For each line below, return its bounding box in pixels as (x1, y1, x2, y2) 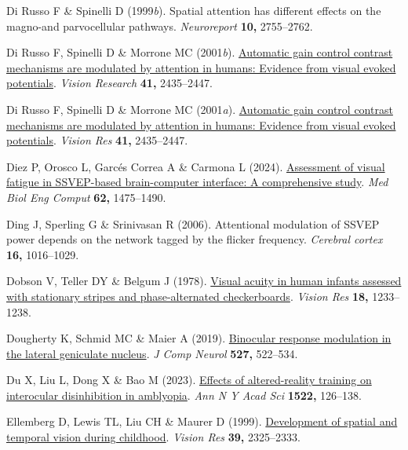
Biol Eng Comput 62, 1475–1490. (6, 188, 166, 205)
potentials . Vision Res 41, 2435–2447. (6, 132, 188, 148)
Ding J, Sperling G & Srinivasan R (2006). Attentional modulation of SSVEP (6, 215, 380, 232)
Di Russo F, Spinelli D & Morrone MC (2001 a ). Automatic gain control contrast (6, 101, 393, 117)
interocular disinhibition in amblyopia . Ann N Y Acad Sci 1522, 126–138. (6, 386, 362, 403)
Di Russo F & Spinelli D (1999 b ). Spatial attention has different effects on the (6, 2, 381, 18)
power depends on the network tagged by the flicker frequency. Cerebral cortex (6, 231, 383, 247)
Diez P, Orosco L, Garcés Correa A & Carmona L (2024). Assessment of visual (6, 158, 385, 174)
